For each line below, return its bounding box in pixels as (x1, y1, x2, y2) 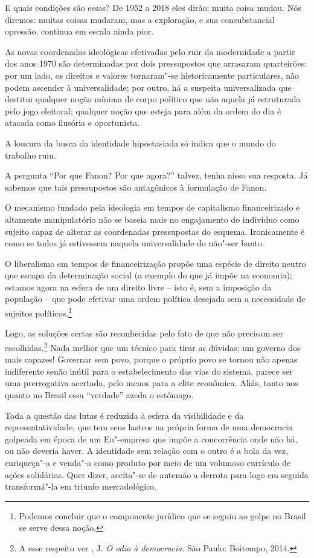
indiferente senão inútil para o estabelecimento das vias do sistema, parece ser (5, 364, 293, 377)
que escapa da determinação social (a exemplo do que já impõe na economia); (5, 269, 292, 281)
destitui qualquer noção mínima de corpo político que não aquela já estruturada (5, 93, 301, 105)
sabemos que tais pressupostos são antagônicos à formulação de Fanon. (5, 180, 267, 193)
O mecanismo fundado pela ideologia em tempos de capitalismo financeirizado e (5, 201, 300, 214)
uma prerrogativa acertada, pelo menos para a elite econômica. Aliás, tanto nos (5, 376, 298, 389)
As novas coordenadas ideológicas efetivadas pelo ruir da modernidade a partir (5, 45, 295, 57)
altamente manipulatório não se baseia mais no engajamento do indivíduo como (5, 212, 300, 225)
